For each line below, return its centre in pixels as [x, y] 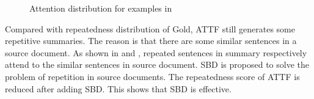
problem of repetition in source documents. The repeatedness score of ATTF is [152, 76]
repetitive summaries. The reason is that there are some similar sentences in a [151, 41]
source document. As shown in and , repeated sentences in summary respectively [156, 52]
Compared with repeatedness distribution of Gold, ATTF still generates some [150, 28]
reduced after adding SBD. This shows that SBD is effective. [118, 88]
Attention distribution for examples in [101, 8]
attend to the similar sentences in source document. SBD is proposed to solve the [157, 64]
